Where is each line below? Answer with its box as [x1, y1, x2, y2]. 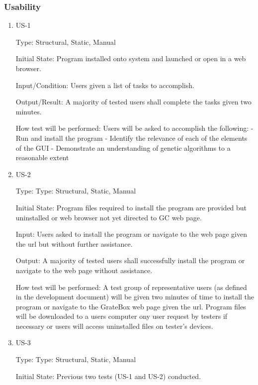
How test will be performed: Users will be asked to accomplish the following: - [15, 123, 254, 133]
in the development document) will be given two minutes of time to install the [15, 291, 255, 302]
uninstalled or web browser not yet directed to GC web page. [15, 212, 202, 222]
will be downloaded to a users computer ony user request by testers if [15, 311, 228, 321]
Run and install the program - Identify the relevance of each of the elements [15, 132, 248, 143]
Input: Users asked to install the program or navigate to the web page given [15, 229, 247, 239]
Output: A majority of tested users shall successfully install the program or [15, 255, 245, 266]
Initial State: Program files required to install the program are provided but [15, 202, 247, 212]
